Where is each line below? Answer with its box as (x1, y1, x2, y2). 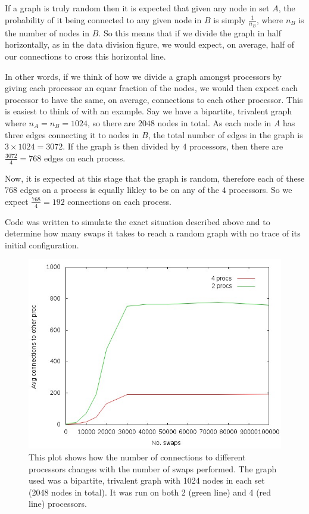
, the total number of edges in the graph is (148, 128, 303, 141)
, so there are (87, 116, 136, 129)
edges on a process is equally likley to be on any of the (20, 183, 220, 196)
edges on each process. (43, 151, 126, 164)
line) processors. (29, 497, 87, 510)
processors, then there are (189, 140, 283, 152)
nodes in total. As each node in (157, 116, 271, 129)
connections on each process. (67, 195, 171, 207)
